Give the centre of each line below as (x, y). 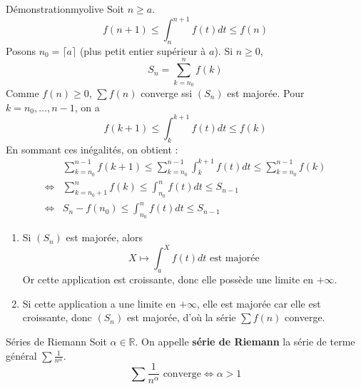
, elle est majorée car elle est (259, 303)
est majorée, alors (105, 237)
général (21, 355)
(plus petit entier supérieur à (143, 50)
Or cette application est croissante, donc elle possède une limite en (168, 279)
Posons (21, 50)
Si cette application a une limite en (99, 303)
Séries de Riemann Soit (56, 341)
